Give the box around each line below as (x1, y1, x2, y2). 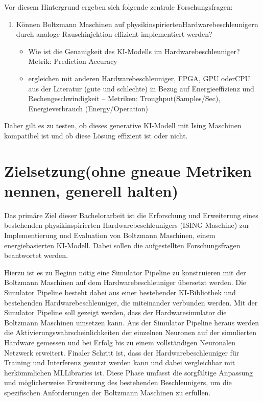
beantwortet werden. (4, 250, 68, 261)
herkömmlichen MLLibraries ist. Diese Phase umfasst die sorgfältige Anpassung (4, 367, 253, 378)
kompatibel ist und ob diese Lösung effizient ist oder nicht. (4, 130, 188, 140)
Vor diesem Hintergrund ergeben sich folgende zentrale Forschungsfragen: (4, 2, 233, 12)
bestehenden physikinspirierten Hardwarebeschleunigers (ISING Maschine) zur (4, 220, 250, 230)
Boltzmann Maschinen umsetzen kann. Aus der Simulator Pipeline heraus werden (4, 317, 259, 327)
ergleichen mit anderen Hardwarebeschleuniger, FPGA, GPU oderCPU (28, 73, 251, 83)
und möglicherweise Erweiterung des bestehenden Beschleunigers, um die (4, 377, 232, 388)
